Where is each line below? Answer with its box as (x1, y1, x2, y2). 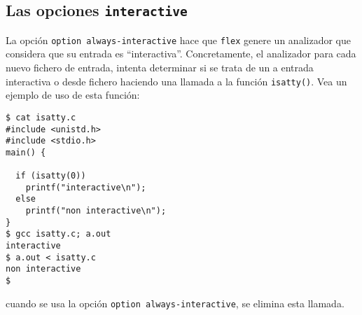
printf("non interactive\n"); (25, 206, 167, 216)
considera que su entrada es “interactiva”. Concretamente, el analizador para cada (6, 46, 356, 61)
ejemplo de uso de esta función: (6, 87, 140, 102)
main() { (6, 147, 46, 157)
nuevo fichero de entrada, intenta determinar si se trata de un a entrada (6, 60, 314, 75)
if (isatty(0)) (15, 171, 86, 181)
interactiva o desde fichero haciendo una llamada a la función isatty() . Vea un (6, 73, 347, 88)
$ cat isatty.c (6, 112, 76, 122)
